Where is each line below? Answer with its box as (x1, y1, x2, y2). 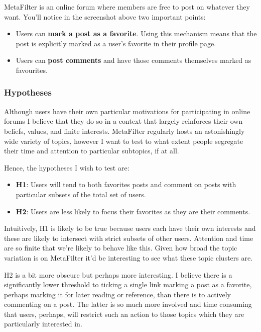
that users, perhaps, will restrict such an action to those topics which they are (4, 308, 244, 319)
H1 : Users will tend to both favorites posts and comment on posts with (16, 179, 236, 190)
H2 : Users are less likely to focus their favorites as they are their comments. (16, 206, 250, 216)
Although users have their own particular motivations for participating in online (4, 106, 250, 116)
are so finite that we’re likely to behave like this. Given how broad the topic (4, 242, 237, 253)
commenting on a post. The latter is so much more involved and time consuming (4, 299, 252, 309)
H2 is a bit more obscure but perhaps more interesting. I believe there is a (4, 269, 232, 280)
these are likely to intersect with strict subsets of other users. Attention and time (4, 232, 253, 243)
